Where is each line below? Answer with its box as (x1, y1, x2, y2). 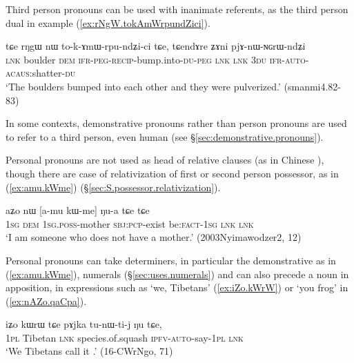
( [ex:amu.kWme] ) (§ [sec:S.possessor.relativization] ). (6, 179, 221, 194)
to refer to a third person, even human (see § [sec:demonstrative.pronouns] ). (6, 129, 324, 144)
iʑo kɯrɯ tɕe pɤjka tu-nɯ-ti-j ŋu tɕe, (6, 317, 162, 331)
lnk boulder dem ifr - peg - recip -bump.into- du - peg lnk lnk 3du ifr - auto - (6, 52, 309, 66)
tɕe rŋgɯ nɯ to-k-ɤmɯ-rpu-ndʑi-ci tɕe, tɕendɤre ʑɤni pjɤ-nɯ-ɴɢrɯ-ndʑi (6, 39, 306, 53)
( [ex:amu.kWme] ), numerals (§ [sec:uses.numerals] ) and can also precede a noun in (6, 266, 349, 281)
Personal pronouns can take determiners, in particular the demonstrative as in (6, 253, 336, 267)
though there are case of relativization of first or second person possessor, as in (6, 166, 339, 180)
